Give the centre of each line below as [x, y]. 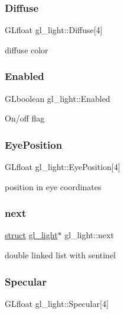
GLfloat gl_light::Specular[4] [57, 303]
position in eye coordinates [53, 186]
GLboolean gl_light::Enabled [58, 98]
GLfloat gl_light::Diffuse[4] [54, 30]
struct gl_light [31, 235]
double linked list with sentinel [61, 255]
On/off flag [25, 118]
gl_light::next [89, 235]
